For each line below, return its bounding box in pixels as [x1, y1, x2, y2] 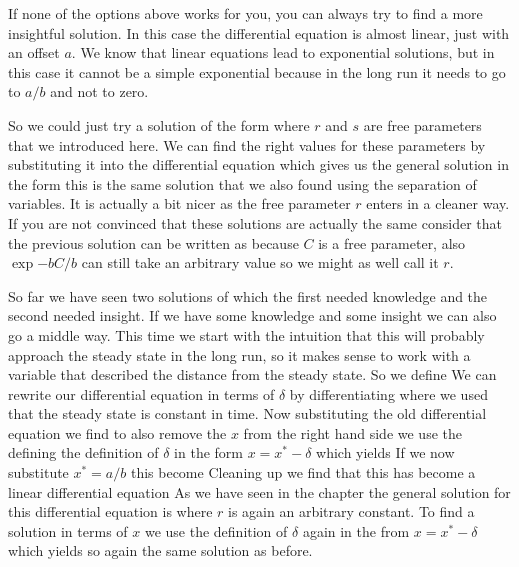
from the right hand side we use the [243, 422, 462, 443]
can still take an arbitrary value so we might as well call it [81, 252, 439, 273]
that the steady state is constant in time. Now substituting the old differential [8, 403, 487, 424]
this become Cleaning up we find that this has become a [130, 462, 476, 483]
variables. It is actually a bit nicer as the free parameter [8, 193, 351, 214]
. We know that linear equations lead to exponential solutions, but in [71, 42, 495, 63]
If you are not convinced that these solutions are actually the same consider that [8, 212, 502, 233]
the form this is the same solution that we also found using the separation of [8, 173, 477, 194]
